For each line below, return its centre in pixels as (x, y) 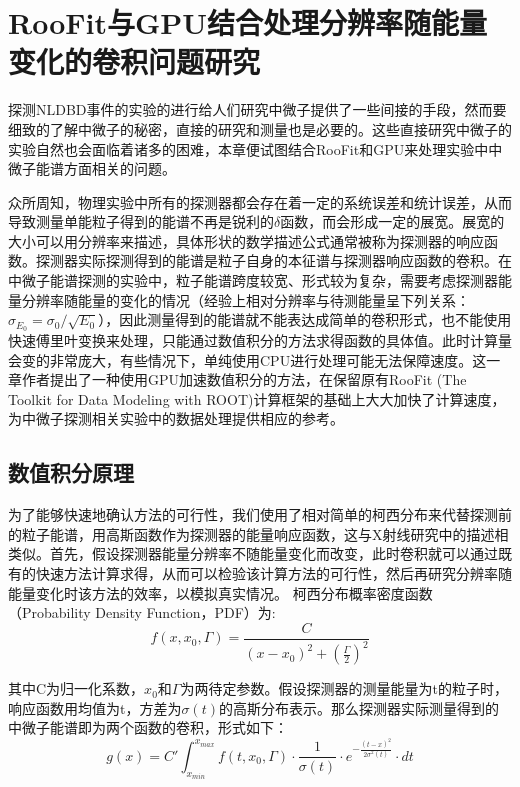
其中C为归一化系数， (76, 688)
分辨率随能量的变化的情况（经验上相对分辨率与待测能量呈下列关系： (245, 299)
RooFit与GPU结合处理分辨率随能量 (248, 22)
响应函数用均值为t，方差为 (95, 707)
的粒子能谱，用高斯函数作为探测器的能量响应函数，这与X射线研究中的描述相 (258, 533)
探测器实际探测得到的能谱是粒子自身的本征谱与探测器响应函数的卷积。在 (273, 260)
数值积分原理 (71, 472)
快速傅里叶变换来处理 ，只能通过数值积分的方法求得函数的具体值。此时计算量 (260, 340)
